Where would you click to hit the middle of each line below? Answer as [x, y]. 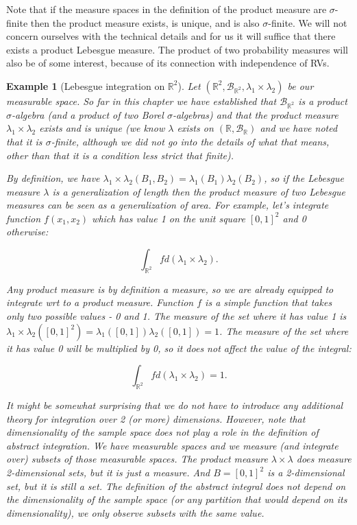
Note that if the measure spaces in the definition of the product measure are [167, 9]
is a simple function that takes [269, 302]
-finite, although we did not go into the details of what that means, [190, 141]
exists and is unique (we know [102, 128]
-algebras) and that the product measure [255, 114]
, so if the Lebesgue [304, 178]
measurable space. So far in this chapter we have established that [141, 101]
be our [300, 85]
